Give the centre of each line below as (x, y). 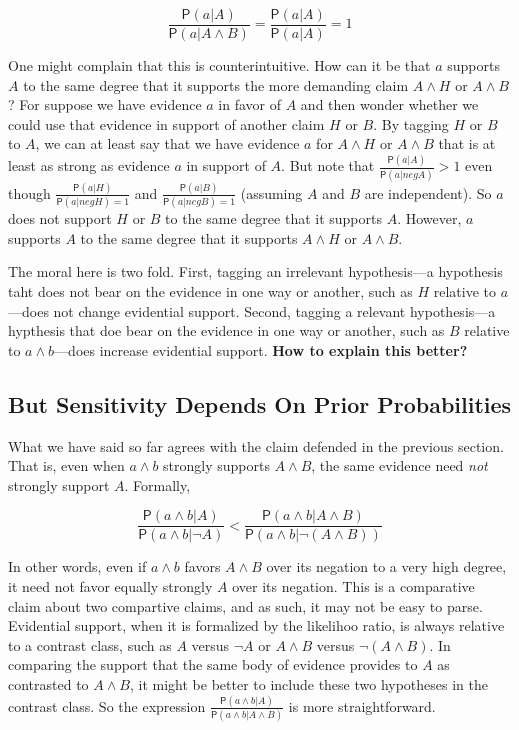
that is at (467, 143)
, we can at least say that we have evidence (167, 143)
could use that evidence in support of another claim (166, 123)
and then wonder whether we (389, 104)
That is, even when (66, 465)
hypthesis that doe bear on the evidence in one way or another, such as (226, 330)
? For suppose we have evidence (105, 104)
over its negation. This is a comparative (353, 586)
